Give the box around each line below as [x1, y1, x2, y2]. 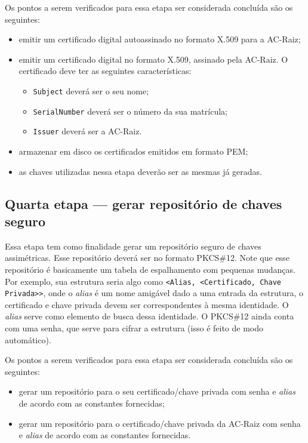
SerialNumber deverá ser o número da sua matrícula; [33, 104, 227, 117]
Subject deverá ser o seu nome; [33, 84, 149, 97]
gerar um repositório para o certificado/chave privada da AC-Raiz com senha [19, 417, 301, 429]
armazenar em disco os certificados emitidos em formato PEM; [19, 144, 248, 157]
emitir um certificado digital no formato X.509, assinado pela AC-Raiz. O [19, 53, 288, 65]
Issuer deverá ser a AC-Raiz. [33, 125, 142, 137]
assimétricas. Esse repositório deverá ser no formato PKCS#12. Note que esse [5, 251, 289, 264]
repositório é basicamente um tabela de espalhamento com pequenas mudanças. [5, 263, 295, 275]
